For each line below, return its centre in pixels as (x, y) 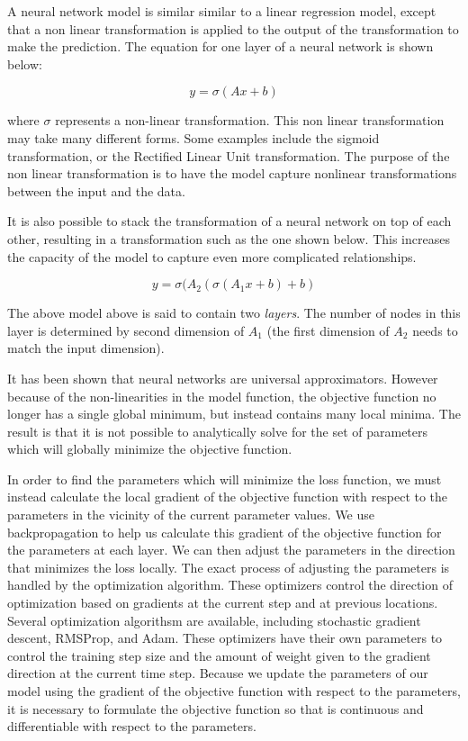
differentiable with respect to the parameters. (132, 726)
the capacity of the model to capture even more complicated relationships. (212, 256)
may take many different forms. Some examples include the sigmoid (193, 137)
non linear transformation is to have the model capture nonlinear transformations (232, 173)
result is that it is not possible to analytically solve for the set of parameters (218, 431)
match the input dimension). (86, 348)
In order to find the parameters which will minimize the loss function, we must (225, 479)
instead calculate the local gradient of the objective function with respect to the (228, 497)
